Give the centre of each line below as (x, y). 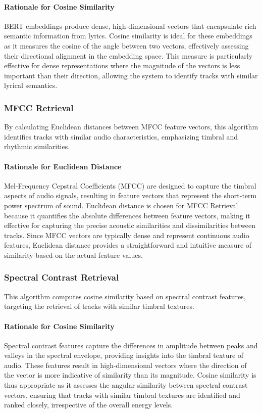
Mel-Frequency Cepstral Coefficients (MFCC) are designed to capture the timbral (130, 185)
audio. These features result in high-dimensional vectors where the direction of (125, 365)
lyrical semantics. (31, 85)
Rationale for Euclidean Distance (63, 166)
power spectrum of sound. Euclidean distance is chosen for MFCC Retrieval (121, 205)
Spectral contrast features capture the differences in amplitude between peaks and (131, 345)
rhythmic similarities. (37, 146)
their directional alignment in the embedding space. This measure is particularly (128, 55)
